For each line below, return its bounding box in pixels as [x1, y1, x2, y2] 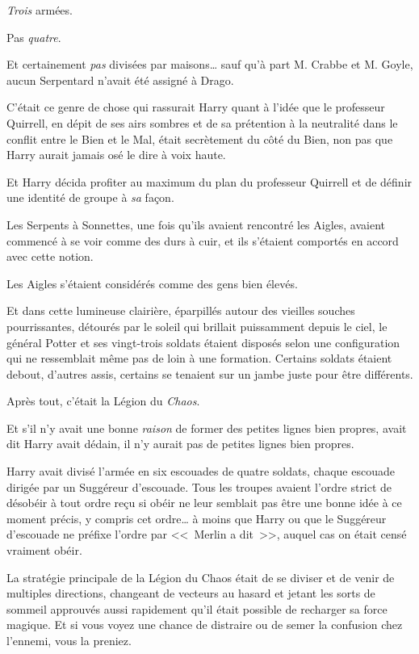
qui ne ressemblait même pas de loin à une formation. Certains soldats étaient [6, 350, 392, 367]
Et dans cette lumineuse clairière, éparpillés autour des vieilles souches [6, 302, 355, 319]
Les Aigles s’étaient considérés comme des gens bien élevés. [6, 275, 298, 291]
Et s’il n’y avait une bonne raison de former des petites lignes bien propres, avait [6, 419, 407, 436]
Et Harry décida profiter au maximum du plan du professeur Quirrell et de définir [6, 173, 413, 190]
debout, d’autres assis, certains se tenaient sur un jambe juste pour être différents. [6, 365, 413, 382]
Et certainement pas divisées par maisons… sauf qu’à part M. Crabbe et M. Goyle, [6, 56, 413, 73]
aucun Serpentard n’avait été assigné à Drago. [6, 71, 234, 88]
